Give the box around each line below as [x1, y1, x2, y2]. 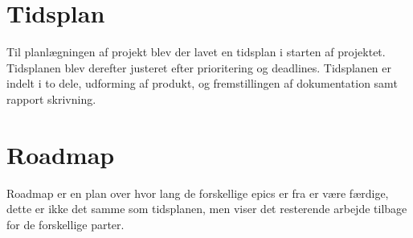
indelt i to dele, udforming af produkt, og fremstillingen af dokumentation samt [6, 75, 398, 92]
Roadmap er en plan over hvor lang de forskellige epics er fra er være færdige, [6, 184, 389, 201]
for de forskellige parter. [6, 215, 125, 232]
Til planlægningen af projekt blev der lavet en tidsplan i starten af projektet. [6, 43, 386, 60]
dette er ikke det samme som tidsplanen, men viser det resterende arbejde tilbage [6, 200, 407, 217]
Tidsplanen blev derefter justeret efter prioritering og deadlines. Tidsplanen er [6, 59, 391, 76]
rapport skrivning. [6, 90, 96, 107]
